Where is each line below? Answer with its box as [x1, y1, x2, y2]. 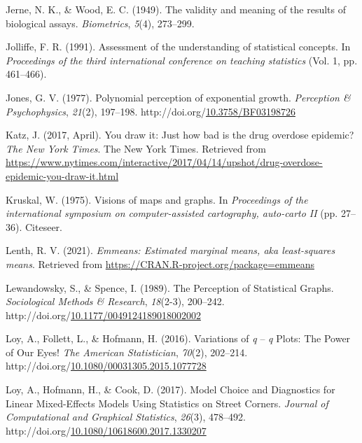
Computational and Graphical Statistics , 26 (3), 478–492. [6, 409, 246, 424]
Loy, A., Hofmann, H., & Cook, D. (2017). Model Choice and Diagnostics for [6, 382, 335, 397]
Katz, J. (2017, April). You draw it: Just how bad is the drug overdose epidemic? [6, 127, 354, 142]
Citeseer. [25, 219, 62, 234]
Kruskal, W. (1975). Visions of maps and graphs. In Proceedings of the [6, 192, 308, 206]
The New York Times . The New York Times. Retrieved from [6, 141, 266, 155]
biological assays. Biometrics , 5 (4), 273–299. [6, 15, 195, 30]
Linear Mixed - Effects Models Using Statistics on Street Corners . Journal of [6, 395, 328, 410]
